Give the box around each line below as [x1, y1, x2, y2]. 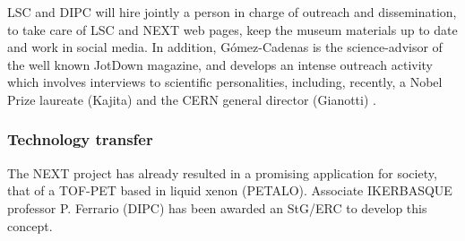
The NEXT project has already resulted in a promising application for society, [7, 163, 437, 182]
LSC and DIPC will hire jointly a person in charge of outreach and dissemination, [7, 3, 457, 21]
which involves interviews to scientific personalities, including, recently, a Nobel [7, 73, 443, 91]
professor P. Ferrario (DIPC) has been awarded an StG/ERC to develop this [7, 198, 427, 217]
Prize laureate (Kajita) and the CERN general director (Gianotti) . [7, 90, 376, 108]
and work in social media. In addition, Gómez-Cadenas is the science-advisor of [7, 38, 443, 56]
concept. [7, 216, 53, 235]
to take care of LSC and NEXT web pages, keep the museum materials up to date [7, 20, 458, 39]
